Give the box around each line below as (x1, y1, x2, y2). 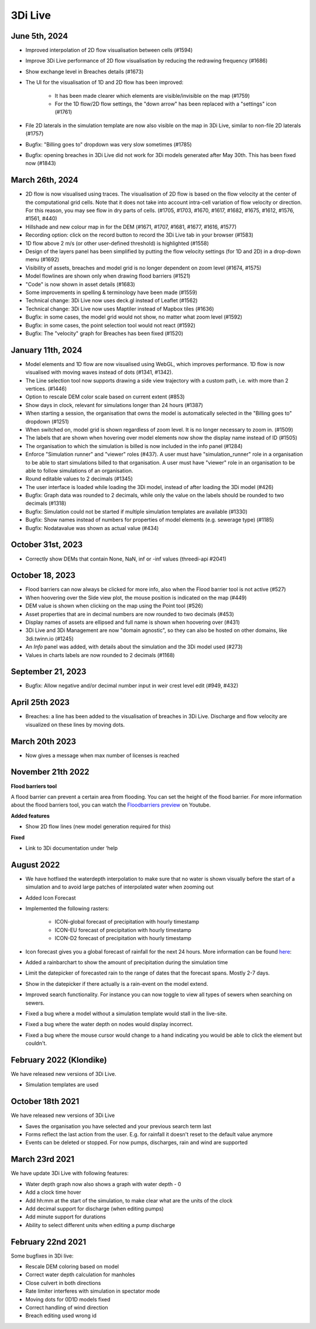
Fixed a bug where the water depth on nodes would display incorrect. (25, 1021, 193, 1028)
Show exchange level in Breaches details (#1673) (25, 68, 144, 75)
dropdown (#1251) (25, 418, 70, 425)
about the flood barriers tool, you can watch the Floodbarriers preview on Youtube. (11, 801, 211, 808)
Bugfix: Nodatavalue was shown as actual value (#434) (25, 524, 159, 531)
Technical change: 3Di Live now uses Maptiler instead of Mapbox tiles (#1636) (25, 305, 214, 312)
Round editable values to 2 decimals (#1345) (25, 475, 133, 483)
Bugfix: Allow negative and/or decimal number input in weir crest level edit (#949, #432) (25, 682, 239, 689)
